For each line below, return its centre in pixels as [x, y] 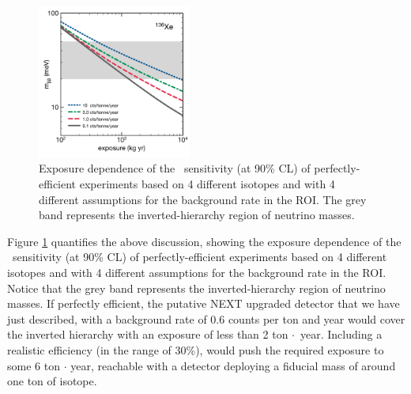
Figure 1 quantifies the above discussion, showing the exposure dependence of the [204, 241]
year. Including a [341, 334]
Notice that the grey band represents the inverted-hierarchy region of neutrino [196, 288]
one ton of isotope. [52, 381]
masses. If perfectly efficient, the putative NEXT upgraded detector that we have [204, 303]
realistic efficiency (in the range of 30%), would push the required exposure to [196, 349]
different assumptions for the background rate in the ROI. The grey [203, 199]
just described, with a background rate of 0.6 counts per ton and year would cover [206, 318]
